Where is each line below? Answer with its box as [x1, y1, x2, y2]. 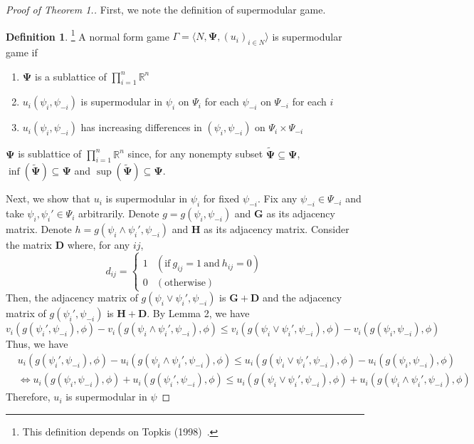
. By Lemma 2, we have [147, 306, 250, 321]
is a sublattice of [34, 68, 107, 83]
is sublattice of [18, 146, 82, 161]
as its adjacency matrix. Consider [204, 222, 349, 237]
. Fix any [257, 191, 297, 206]
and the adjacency [262, 290, 342, 305]
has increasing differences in [80, 120, 202, 135]
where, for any [67, 237, 130, 252]
